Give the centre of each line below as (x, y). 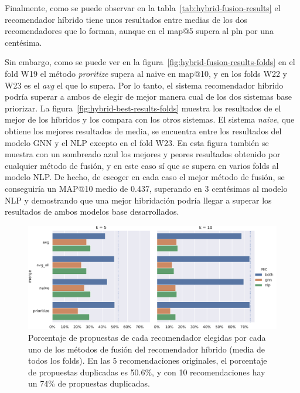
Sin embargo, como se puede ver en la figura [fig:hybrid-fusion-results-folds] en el (150, 62)
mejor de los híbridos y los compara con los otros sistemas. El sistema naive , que (150, 119)
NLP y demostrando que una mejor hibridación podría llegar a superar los (138, 200)
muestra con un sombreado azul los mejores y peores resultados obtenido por (143, 154)
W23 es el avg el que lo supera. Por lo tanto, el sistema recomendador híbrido (144, 85)
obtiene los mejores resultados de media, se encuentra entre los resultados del (143, 131)
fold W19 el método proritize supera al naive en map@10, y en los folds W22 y (146, 73)
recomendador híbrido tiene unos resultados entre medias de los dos (126, 19)
